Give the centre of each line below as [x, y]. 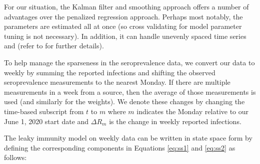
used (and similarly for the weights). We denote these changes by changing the [124, 101]
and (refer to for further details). [54, 46]
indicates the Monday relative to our [193, 111]
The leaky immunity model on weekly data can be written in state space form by [128, 138]
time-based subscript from [44, 111]
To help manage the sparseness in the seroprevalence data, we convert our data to [129, 62]
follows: [15, 157]
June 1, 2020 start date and [46, 121]
